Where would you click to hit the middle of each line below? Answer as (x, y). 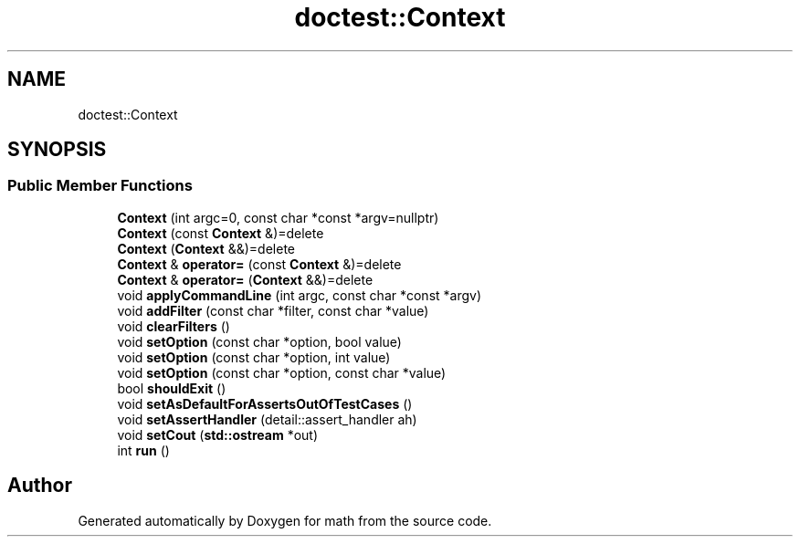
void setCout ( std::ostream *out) (218, 434)
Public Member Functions (100, 186)
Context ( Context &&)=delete (206, 248)
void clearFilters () (174, 326)
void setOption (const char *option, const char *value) (282, 372)
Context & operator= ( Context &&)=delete (245, 279)
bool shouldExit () (172, 388)
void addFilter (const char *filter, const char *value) (273, 310)
